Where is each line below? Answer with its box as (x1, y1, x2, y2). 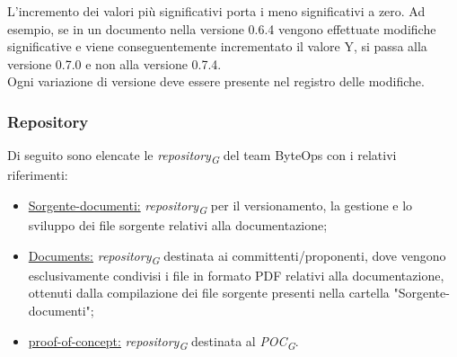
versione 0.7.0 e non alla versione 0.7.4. (7, 54, 222, 73)
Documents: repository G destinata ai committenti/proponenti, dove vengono (28, 245, 446, 267)
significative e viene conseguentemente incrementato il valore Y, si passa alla (7, 37, 427, 56)
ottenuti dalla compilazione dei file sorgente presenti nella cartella (28, 283, 390, 302)
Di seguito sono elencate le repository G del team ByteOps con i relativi (7, 146, 397, 166)
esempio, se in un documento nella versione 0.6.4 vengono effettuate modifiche (7, 19, 436, 38)
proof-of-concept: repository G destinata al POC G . (28, 331, 299, 353)
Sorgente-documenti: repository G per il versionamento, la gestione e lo (28, 195, 413, 217)
